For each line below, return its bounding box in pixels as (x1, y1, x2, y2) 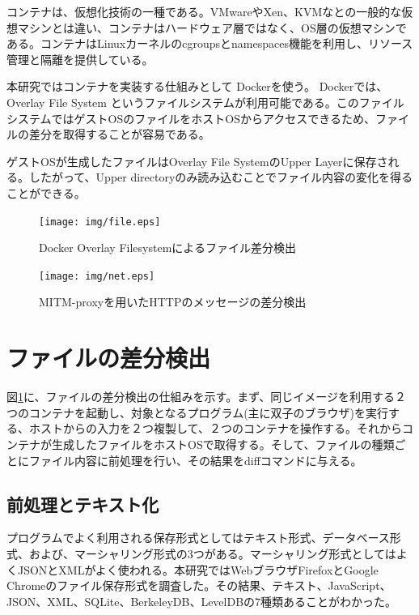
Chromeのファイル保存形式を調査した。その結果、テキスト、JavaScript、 (6, 577, 391, 594)
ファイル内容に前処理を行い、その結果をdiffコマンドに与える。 (28, 451, 362, 468)
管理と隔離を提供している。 (6, 50, 154, 67)
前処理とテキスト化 (6, 491, 159, 516)
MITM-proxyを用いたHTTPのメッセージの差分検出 (39, 293, 307, 310)
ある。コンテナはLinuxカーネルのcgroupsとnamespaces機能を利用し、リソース (6, 35, 413, 52)
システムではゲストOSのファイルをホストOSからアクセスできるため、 (6, 109, 375, 126)
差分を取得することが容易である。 (28, 126, 210, 143)
